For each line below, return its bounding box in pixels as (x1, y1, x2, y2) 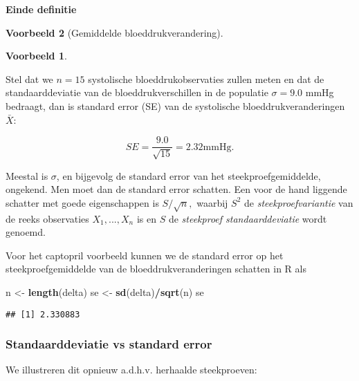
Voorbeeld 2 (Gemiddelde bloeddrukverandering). (6, 25, 223, 39)
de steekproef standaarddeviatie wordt (168, 211, 327, 225)
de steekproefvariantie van (244, 195, 353, 210)
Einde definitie (6, 2, 77, 16)
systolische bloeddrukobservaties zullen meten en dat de (88, 71, 324, 86)
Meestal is (6, 168, 48, 183)
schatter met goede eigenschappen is (6, 195, 159, 210)
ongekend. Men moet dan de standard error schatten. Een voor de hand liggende (6, 182, 347, 196)
